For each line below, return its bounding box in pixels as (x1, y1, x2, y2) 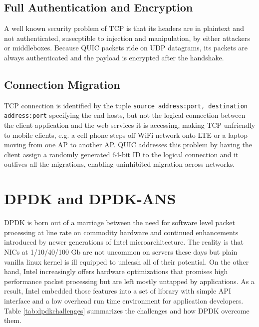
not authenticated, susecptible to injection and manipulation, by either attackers (4, 32, 251, 43)
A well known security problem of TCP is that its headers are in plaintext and (4, 23, 244, 33)
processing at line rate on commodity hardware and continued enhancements (4, 227, 239, 237)
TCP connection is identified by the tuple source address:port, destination (4, 100, 248, 110)
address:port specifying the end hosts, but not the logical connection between (4, 110, 246, 120)
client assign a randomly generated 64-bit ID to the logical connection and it (4, 149, 239, 159)
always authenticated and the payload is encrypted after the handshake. (4, 52, 224, 62)
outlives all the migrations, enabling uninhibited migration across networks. (4, 159, 235, 169)
